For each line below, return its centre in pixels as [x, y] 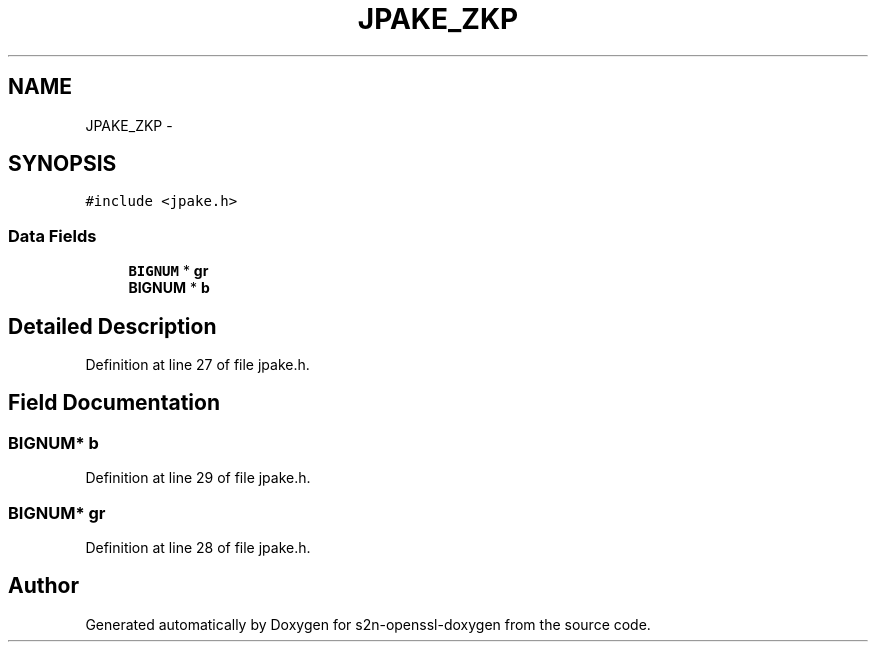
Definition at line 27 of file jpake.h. [197, 365]
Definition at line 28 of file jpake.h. [198, 547]
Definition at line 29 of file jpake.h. [198, 478]
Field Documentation [114, 403]
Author [43, 586]
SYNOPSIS [62, 164]
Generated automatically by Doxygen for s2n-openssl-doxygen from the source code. [368, 624]
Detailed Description [112, 326]
